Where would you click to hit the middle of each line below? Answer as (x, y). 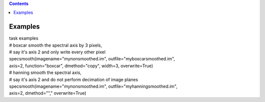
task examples (24, 38)
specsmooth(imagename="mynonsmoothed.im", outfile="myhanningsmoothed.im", (93, 86)
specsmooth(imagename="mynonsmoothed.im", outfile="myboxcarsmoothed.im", (92, 59)
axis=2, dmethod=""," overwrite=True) (48, 93)
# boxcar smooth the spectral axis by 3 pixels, (56, 45)
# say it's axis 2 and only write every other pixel (57, 52)
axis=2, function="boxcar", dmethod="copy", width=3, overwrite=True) (81, 66)
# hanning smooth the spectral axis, (45, 73)
